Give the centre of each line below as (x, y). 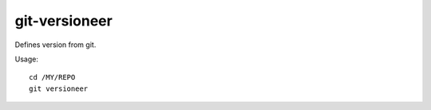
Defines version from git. (55, 45)
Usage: (27, 59)
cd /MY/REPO (52, 77)
